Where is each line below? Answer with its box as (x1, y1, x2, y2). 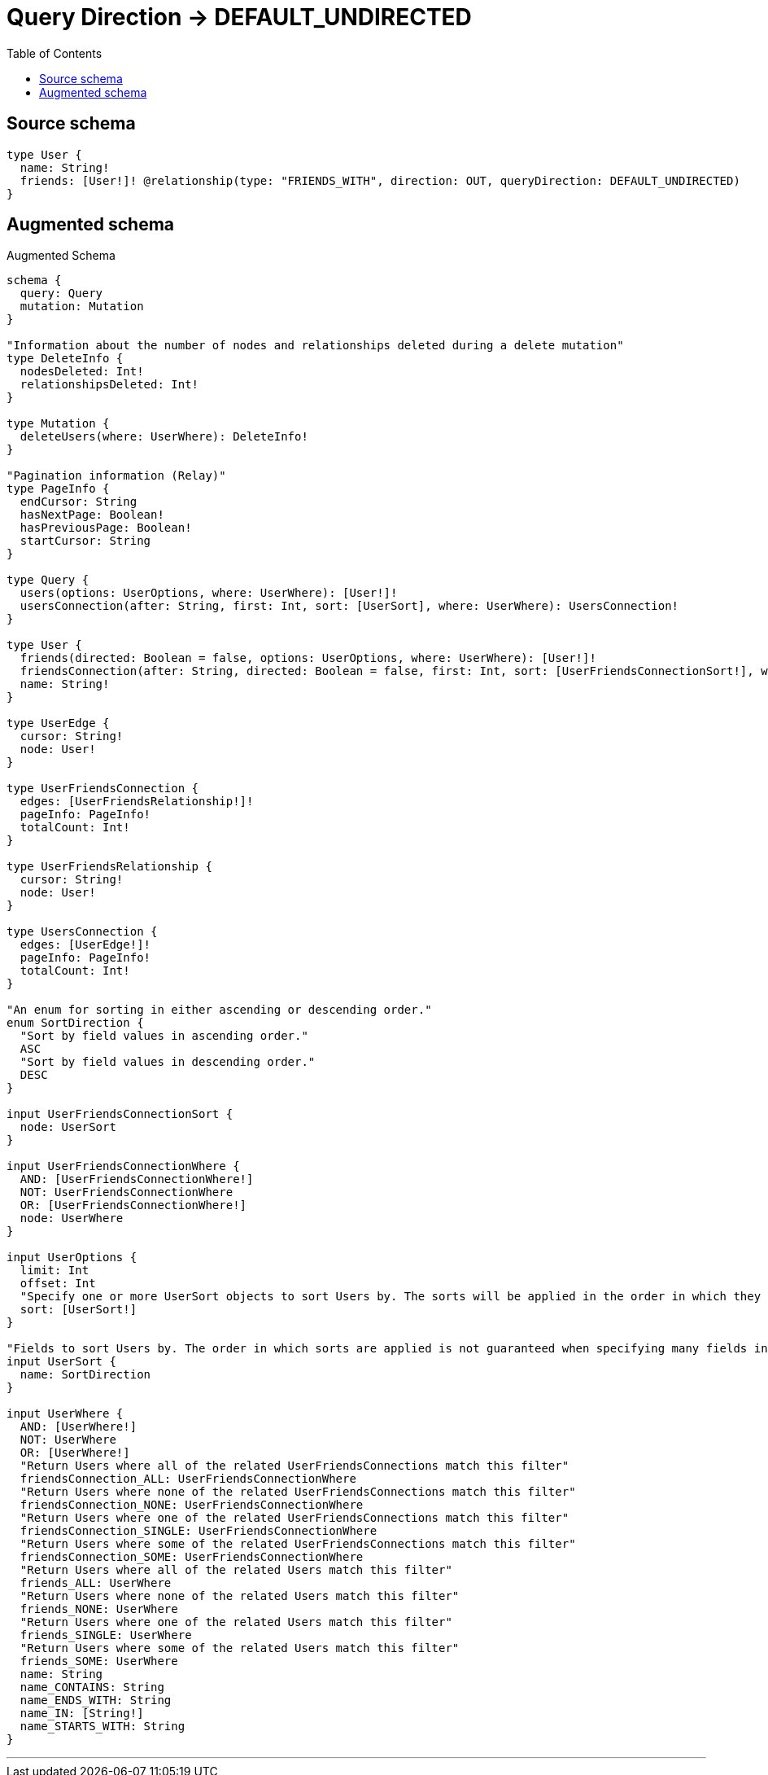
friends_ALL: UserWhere (20, 1576, 172, 1590)
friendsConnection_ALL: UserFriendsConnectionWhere (20, 1472, 356, 1486)
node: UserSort (20, 1120, 116, 1134)
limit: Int (20, 1264, 89, 1278)
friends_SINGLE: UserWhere (20, 1628, 192, 1642)
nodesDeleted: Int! (20, 365, 144, 379)
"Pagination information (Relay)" (7, 469, 226, 483)
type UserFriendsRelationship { (7, 860, 212, 874)
